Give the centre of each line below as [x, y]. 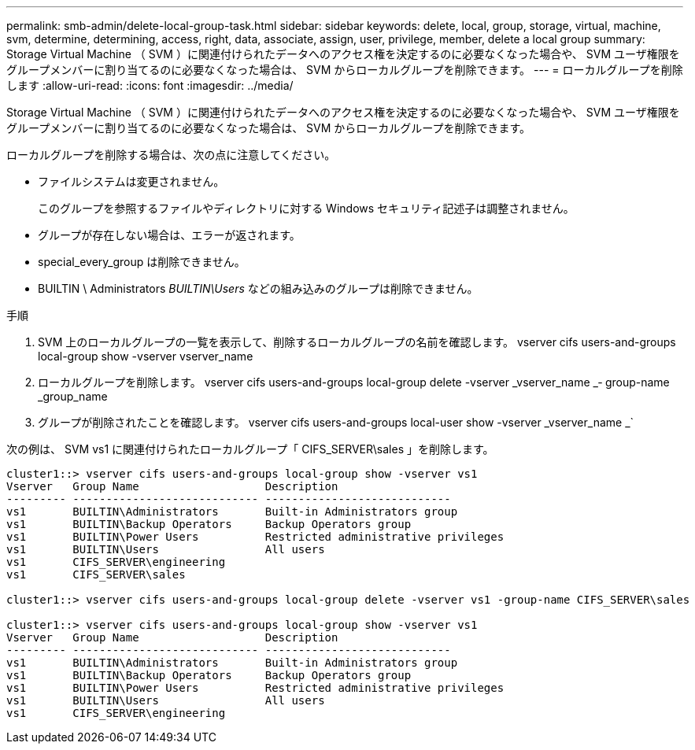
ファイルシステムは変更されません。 [131, 181]
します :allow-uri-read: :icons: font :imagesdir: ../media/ [150, 85]
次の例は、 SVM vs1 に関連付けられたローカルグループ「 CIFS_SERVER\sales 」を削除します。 [250, 449]
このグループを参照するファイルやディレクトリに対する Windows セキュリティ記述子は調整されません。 [306, 208]
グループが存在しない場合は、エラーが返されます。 [169, 235]
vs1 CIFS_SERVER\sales [96, 575]
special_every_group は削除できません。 [142, 262]
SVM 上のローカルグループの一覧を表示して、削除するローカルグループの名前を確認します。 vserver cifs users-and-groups [357, 342]
